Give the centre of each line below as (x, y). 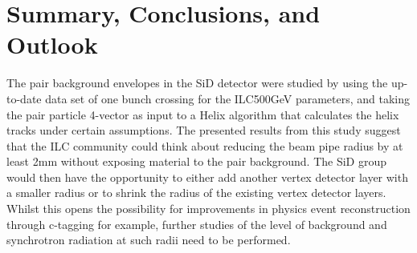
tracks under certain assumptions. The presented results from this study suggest (204, 130)
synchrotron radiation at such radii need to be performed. (149, 240)
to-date (24, 98)
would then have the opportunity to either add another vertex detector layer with (207, 177)
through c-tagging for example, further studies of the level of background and (197, 224)
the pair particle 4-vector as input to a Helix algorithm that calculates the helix (203, 114)
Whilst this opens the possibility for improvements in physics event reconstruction (208, 209)
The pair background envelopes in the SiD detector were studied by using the (197, 83)
